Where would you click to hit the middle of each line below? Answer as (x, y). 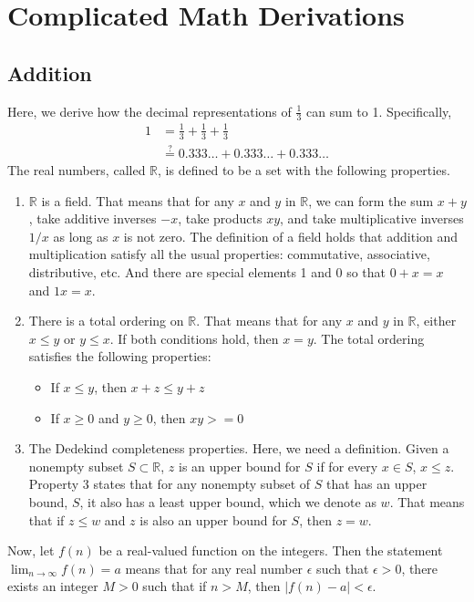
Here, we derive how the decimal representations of (149, 111)
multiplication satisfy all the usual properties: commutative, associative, (229, 254)
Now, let (31, 550)
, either (436, 321)
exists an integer (53, 586)
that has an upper (376, 484)
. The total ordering (369, 338)
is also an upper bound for (213, 519)
